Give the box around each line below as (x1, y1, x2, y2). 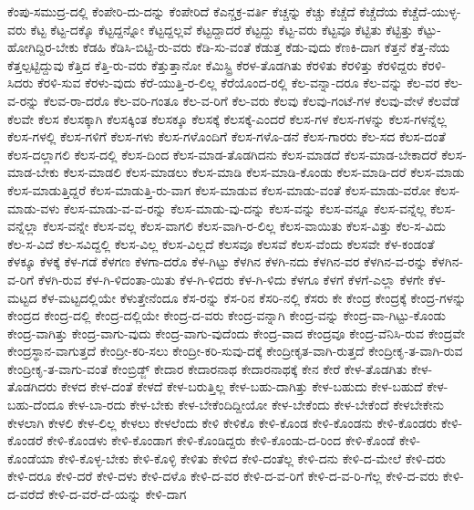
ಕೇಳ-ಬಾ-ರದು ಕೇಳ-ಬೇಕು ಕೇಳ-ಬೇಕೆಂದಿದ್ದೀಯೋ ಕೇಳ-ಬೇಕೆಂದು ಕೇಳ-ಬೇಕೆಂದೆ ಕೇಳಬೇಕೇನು (67, 395, 444, 414)
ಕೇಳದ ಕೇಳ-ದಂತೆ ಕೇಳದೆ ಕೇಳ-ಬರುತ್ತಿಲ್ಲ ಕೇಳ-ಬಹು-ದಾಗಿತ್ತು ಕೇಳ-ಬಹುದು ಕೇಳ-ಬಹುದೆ (61, 377, 423, 396)
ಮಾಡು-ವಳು (7, 198, 60, 217)
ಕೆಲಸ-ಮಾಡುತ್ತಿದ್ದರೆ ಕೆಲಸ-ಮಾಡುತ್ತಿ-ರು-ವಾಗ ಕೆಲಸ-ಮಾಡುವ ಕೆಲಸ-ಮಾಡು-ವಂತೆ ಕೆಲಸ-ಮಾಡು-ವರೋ (7, 180, 431, 199)
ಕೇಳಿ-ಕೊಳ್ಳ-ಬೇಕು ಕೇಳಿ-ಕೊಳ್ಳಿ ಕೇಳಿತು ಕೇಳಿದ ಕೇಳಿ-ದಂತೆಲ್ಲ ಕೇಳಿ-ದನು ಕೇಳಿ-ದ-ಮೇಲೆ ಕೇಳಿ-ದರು (58, 448, 446, 467)
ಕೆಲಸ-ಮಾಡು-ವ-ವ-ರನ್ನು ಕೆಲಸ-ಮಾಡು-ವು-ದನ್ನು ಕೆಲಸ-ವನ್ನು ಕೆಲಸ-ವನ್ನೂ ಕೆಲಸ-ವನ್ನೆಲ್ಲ (63, 198, 427, 217)
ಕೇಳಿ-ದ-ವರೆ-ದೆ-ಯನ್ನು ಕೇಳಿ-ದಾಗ (47, 484, 187, 504)
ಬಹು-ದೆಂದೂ (7, 395, 65, 414)
